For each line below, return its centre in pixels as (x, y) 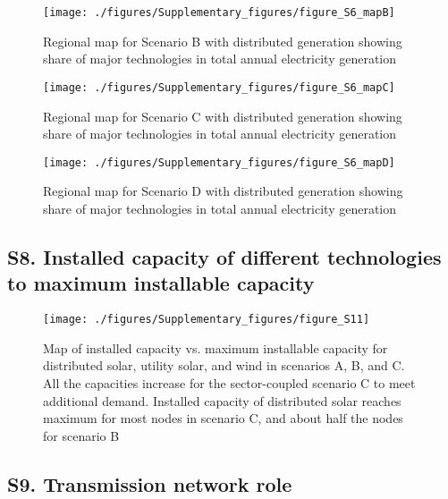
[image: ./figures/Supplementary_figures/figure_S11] (207, 320)
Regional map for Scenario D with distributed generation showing (223, 191)
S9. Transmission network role (150, 483)
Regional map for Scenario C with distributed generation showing (223, 116)
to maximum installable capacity (161, 283)
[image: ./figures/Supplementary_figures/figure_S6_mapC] (219, 87)
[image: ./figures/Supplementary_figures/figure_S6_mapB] (219, 13)
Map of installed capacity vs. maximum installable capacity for (216, 347)
